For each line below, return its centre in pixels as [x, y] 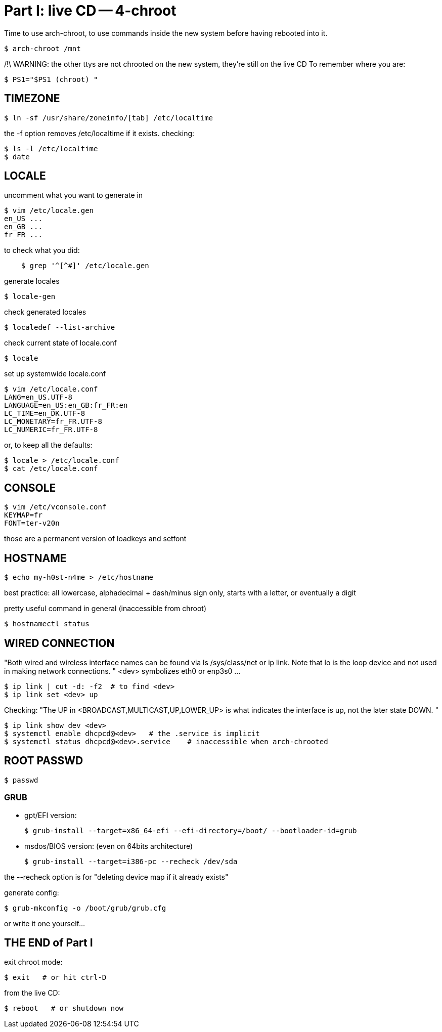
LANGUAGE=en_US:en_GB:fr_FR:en [66, 405]
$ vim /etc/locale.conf [51, 389]
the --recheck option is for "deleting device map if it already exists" [116, 877]
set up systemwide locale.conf [55, 374]
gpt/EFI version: [51, 815]
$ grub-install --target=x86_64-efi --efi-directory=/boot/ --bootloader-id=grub [191, 830]
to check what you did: [42, 250]
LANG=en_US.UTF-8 [38, 397]
